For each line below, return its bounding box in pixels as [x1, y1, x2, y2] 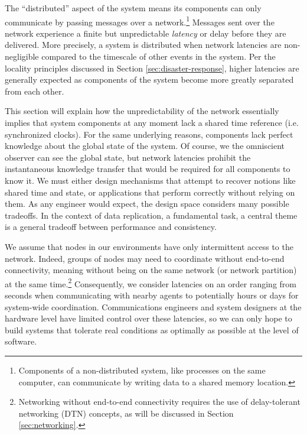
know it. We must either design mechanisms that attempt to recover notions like [5, 174, 296, 186]
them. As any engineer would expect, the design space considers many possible [5, 197, 289, 210]
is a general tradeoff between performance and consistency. [5, 220, 217, 233]
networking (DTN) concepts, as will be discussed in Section [18, 407, 234, 419]
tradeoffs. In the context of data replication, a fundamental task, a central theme [5, 209, 298, 221]
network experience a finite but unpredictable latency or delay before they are [5, 27, 286, 39]
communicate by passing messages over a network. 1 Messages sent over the [5, 14, 275, 28]
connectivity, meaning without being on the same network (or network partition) [5, 264, 297, 276]
